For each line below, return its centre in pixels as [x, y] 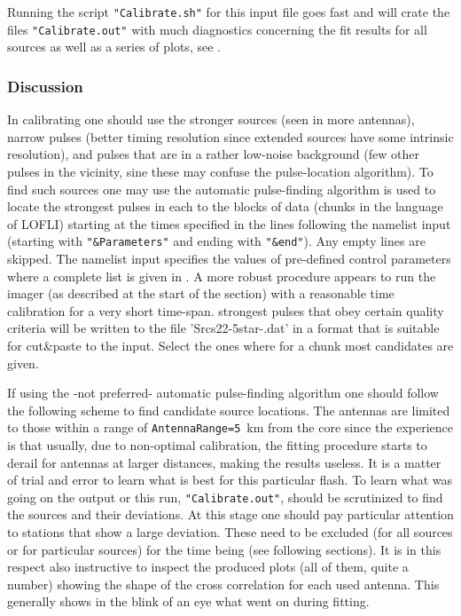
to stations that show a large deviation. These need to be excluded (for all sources [230, 531]
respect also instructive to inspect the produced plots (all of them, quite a [208, 567]
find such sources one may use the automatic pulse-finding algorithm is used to [222, 189]
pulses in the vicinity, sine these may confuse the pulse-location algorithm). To [220, 171]
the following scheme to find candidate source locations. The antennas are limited [229, 410]
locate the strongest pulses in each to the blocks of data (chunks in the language [225, 206]
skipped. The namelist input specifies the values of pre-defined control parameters [229, 258]
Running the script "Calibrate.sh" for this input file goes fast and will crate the [229, 12]
